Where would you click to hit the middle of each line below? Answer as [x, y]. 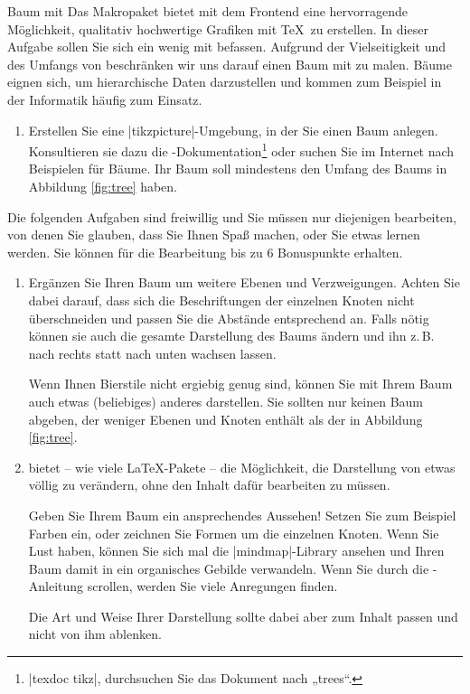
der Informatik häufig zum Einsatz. [105, 99]
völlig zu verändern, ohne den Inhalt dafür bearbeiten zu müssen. [209, 485]
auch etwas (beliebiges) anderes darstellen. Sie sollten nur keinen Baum [226, 401]
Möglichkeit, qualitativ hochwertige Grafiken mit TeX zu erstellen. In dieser [218, 28]
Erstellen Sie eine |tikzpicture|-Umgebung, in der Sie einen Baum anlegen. [233, 130]
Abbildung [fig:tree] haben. [103, 186]
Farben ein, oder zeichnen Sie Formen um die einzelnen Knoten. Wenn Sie [234, 533]
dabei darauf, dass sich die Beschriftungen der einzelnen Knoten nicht [221, 300]
